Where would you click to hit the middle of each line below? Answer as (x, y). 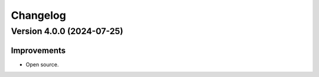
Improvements (38, 50)
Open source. (42, 64)
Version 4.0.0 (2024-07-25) (67, 31)
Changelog (38, 15)
